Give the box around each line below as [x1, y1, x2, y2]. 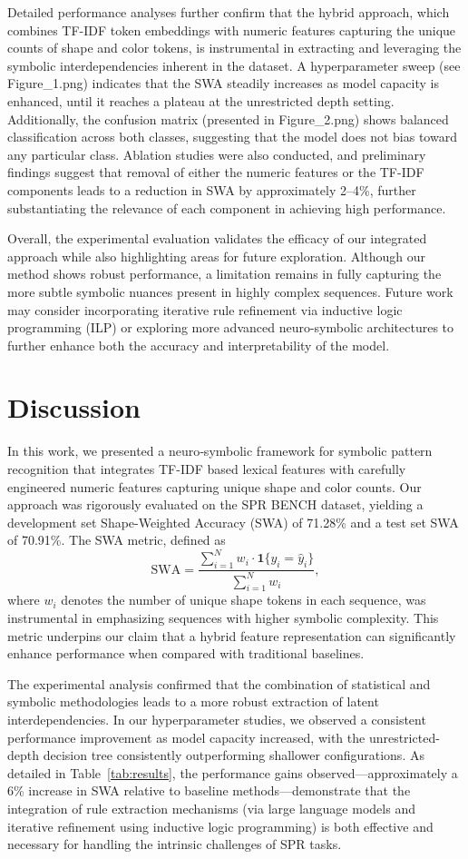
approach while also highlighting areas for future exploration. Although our [7, 246, 425, 265]
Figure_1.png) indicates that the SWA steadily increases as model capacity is [7, 74, 439, 93]
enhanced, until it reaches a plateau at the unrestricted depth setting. [7, 91, 395, 110]
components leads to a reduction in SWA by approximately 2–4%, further [7, 180, 416, 199]
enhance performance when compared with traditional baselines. [7, 644, 365, 663]
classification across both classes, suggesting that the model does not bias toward [7, 127, 457, 146]
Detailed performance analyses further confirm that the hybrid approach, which [7, 3, 450, 21]
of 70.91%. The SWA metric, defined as [7, 530, 226, 549]
